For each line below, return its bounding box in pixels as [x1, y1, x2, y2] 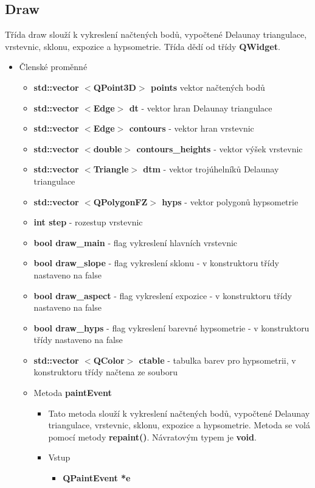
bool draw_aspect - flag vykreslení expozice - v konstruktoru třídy [33, 289, 292, 302]
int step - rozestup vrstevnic [33, 216, 143, 228]
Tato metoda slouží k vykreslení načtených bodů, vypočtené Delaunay [48, 406, 310, 419]
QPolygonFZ [93, 195, 148, 208]
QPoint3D [93, 80, 136, 93]
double [93, 142, 122, 155]
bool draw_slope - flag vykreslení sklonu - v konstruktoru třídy [33, 256, 279, 269]
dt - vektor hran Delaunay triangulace [129, 101, 272, 114]
